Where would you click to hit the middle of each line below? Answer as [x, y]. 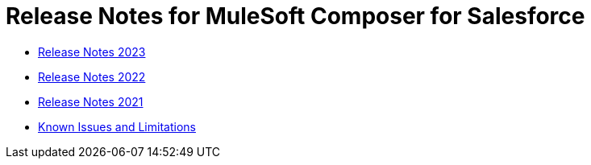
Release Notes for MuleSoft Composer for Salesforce [295, 16]
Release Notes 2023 [92, 52]
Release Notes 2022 [92, 76]
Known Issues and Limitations [117, 126]
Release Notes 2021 [91, 101]
